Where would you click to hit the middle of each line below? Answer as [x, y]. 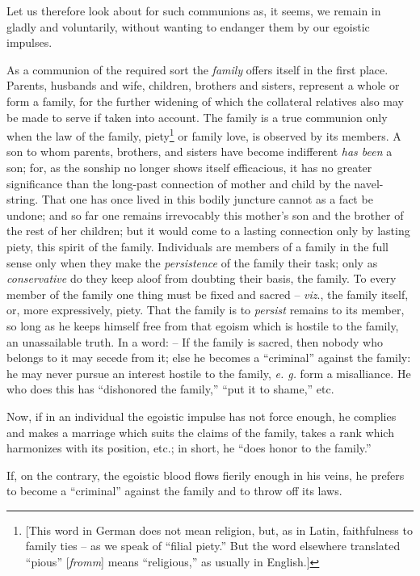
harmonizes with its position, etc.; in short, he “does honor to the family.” [189, 448]
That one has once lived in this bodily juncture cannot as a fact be [207, 199]
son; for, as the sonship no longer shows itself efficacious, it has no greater [189, 167]
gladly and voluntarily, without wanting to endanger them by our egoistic [188, 26]
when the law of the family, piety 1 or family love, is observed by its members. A [204, 135]
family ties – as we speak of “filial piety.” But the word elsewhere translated [213, 546]
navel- [369, 183]
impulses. [29, 42]
